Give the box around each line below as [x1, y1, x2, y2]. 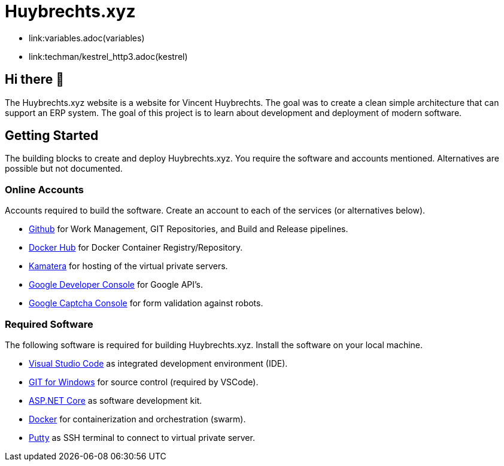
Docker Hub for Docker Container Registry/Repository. [29, 242, 243, 253]
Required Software [5, 318, 93, 330]
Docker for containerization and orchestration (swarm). [29, 413, 246, 424]
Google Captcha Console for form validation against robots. [29, 298, 263, 309]
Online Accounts [5, 183, 84, 196]
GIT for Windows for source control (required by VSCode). [29, 376, 259, 387]
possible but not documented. [5, 163, 123, 174]
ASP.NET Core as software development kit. [29, 395, 202, 406]
